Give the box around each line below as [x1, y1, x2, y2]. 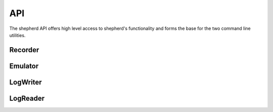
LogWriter [9, 78, 42, 86]
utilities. [9, 32, 26, 38]
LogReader [9, 94, 45, 102]
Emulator [9, 61, 39, 70]
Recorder [9, 46, 39, 54]
